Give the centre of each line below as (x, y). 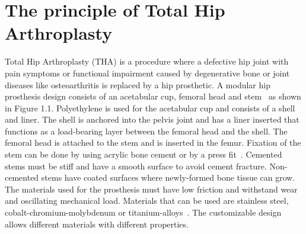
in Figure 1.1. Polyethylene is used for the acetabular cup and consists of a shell (150, 108)
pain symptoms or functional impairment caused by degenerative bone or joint (147, 73)
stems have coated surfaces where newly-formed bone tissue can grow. (168, 177)
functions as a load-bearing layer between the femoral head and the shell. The (146, 131)
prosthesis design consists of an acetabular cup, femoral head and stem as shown (153, 96)
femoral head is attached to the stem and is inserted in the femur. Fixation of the (153, 142)
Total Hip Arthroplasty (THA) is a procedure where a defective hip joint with (147, 61)
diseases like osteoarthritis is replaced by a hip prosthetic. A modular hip (138, 84)
